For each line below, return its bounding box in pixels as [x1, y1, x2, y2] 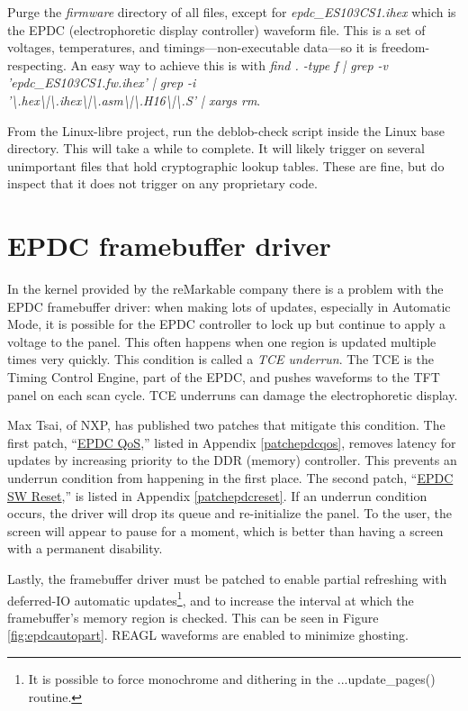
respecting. [7, 55, 67, 74]
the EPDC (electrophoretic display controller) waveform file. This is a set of [7, 20, 426, 39]
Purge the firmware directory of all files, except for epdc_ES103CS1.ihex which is [7, 3, 456, 21]
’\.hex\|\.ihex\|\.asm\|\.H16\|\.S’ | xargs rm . [7, 90, 261, 109]
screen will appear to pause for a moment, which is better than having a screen [7, 521, 444, 540]
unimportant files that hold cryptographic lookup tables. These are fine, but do [7, 156, 445, 175]
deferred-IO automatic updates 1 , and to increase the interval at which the [7, 588, 414, 609]
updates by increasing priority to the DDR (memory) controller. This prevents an [7, 451, 457, 469]
